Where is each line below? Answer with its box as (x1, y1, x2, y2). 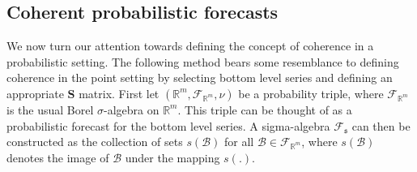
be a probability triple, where (238, 84, 384, 101)
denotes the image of (6, 148, 109, 166)
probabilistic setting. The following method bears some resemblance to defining (6, 53, 399, 70)
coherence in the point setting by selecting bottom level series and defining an (6, 69, 393, 86)
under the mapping (125, 148, 220, 166)
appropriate (6, 84, 64, 101)
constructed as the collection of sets (6, 133, 183, 150)
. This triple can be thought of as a (177, 101, 352, 118)
